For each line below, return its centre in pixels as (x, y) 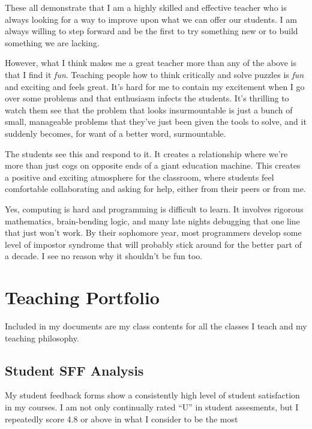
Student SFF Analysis (74, 370)
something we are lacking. (52, 42)
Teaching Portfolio (82, 297)
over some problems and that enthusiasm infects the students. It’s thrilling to (147, 98)
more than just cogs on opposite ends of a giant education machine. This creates (153, 165)
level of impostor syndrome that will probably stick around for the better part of (153, 244)
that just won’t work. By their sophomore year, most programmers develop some (153, 232)
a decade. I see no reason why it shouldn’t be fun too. (104, 256)
